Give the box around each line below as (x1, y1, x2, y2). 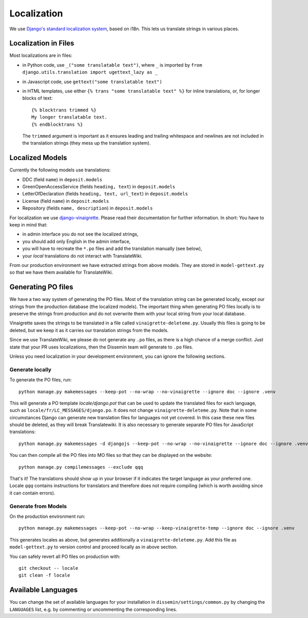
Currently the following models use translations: (9, 167, 111, 173)
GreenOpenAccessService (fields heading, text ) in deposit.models (22, 184, 176, 190)
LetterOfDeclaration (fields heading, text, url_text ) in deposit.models (22, 190, 188, 197)
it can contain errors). (9, 490, 55, 496)
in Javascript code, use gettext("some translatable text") (22, 79, 163, 85)
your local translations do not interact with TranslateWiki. (22, 253, 143, 259)
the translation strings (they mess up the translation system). (22, 140, 151, 146)
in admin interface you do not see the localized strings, (22, 231, 139, 237)
